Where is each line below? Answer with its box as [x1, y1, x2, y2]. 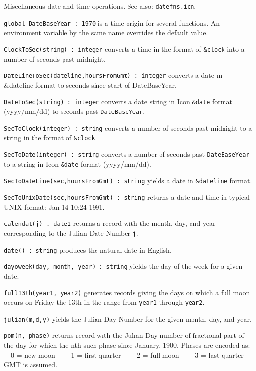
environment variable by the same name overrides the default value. [4, 27, 208, 37]
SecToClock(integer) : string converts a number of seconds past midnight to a [4, 122, 252, 133]
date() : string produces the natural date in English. [4, 244, 172, 255]
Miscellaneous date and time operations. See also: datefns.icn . [4, 1, 196, 11]
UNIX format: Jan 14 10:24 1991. [4, 201, 105, 212]
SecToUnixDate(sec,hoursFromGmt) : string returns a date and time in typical [4, 192, 250, 202]
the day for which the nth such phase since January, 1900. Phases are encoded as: [4, 340, 250, 350]
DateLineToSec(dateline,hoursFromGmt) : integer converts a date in [4, 70, 223, 80]
